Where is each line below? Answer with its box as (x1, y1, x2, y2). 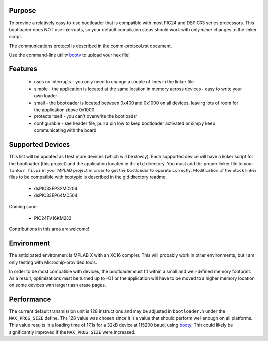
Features (9, 64, 37, 73)
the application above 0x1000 (34, 107, 95, 113)
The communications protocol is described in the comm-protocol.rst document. (9, 43, 172, 49)
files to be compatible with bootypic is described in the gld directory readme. (9, 174, 167, 180)
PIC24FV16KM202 (34, 215, 72, 221)
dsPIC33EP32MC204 (34, 185, 78, 191)
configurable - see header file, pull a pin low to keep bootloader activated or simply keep (34, 120, 216, 126)
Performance (9, 295, 51, 303)
